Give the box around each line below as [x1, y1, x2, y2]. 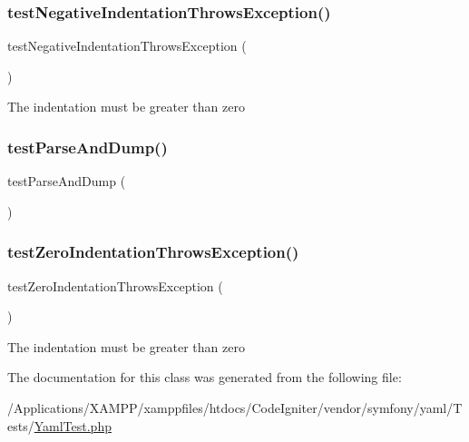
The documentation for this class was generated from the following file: [7, 368, 402, 387]
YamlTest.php [34, 416, 112, 435]
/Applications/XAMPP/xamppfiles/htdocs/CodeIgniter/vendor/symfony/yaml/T [7, 398, 463, 417]
